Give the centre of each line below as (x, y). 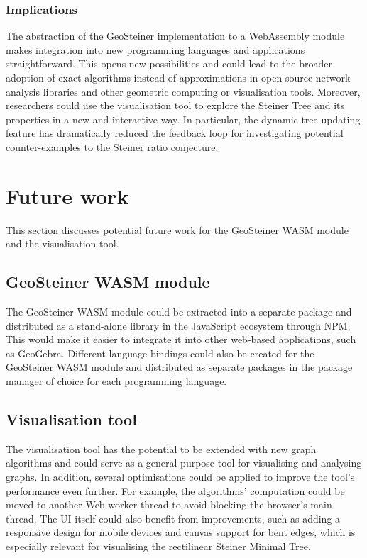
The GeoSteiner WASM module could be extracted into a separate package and (179, 312)
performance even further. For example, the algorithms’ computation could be (175, 490)
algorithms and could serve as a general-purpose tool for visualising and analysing (184, 463)
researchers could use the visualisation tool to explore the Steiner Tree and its (175, 105)
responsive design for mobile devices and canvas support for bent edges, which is (181, 532)
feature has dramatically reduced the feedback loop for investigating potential (175, 133)
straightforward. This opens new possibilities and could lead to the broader (169, 63)
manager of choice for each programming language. (116, 381)
